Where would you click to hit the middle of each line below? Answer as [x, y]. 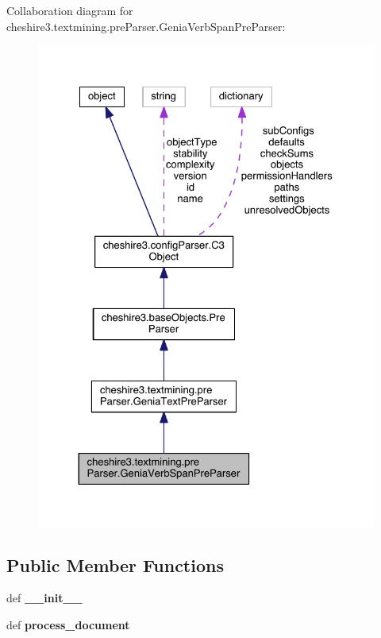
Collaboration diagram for [70, 10]
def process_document [68, 625]
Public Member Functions [115, 565]
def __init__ [44, 598]
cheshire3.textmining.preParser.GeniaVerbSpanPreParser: [146, 26]
